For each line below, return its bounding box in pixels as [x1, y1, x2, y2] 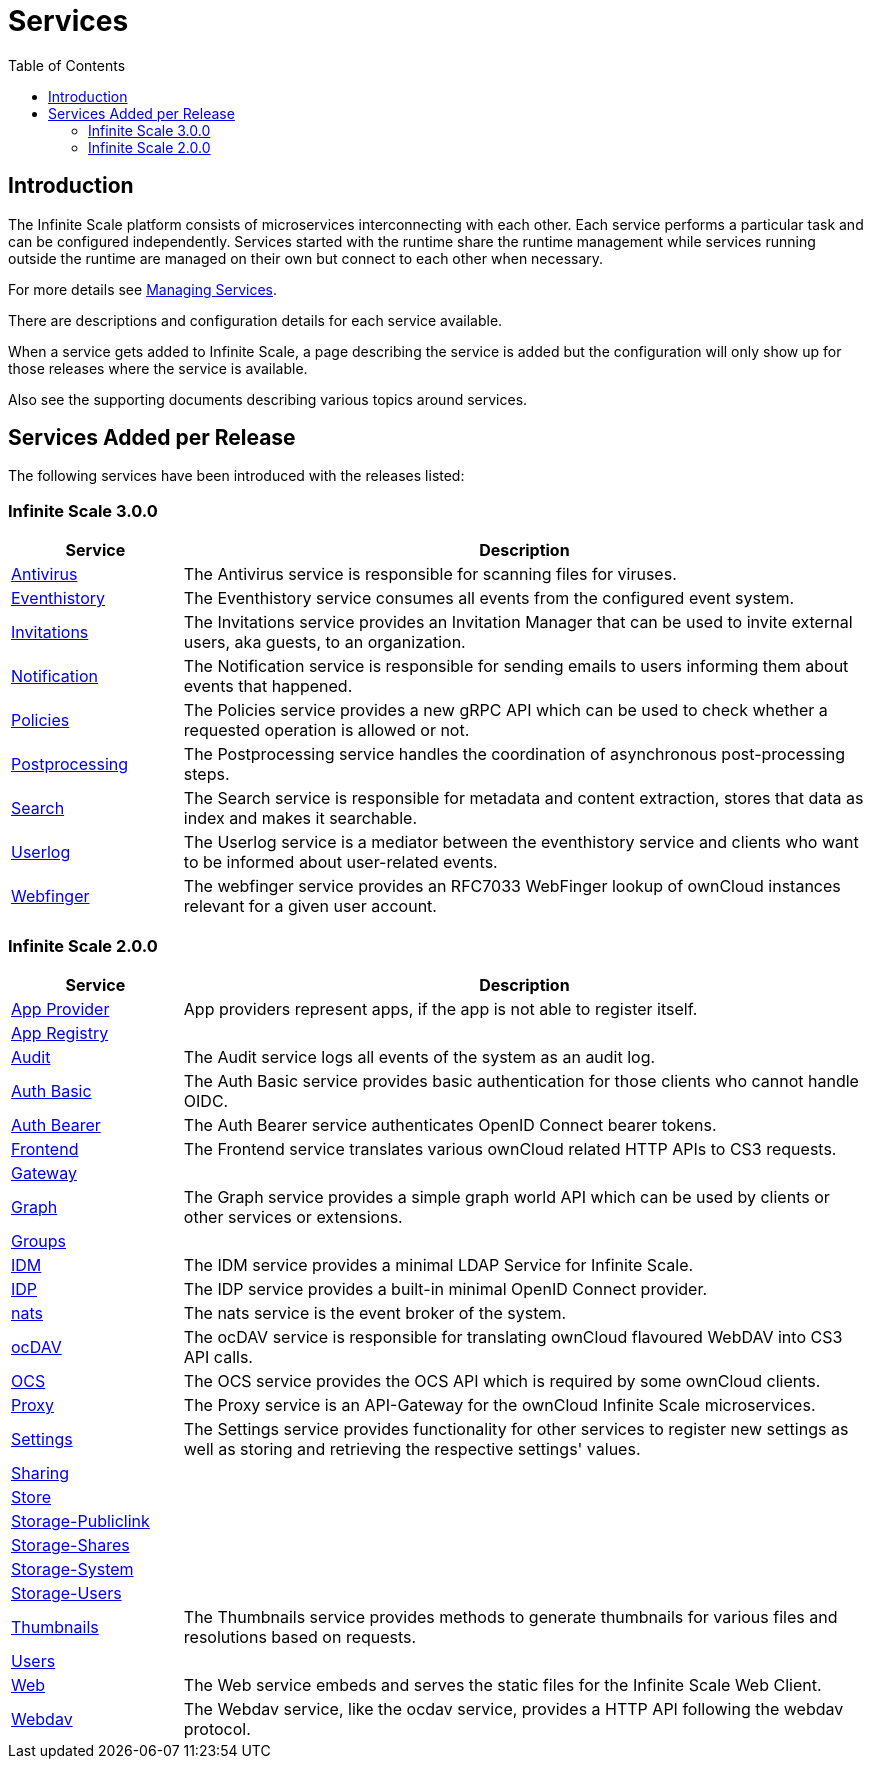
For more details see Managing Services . [8, 280, 278, 298]
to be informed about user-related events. [183, 852, 498, 873]
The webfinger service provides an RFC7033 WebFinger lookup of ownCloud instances [183, 876, 841, 897]
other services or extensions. [183, 1206, 403, 1227]
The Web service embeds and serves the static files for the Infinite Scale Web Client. [183, 1674, 822, 1695]
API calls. [183, 1346, 253, 1367]
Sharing [11, 1462, 70, 1483]
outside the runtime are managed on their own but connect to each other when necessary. [8, 249, 604, 267]
